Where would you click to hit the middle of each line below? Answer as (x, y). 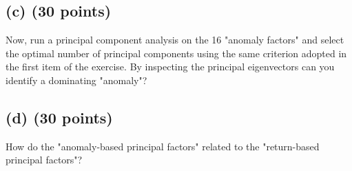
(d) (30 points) (59, 117)
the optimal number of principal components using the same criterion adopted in (176, 53)
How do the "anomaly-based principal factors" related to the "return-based (163, 146)
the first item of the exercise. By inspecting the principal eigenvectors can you (170, 67)
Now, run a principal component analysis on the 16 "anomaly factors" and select (175, 40)
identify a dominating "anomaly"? (76, 80)
